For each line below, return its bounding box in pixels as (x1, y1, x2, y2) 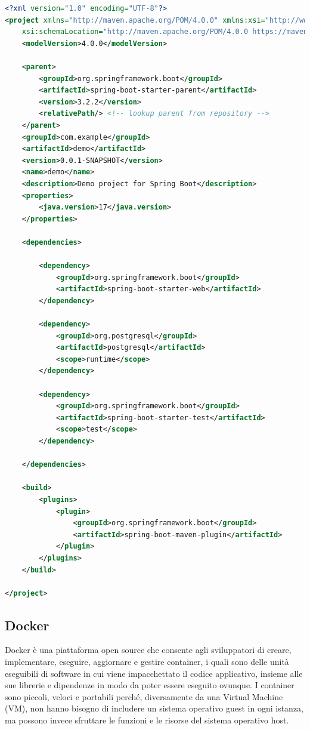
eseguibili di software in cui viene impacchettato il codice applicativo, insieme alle (5, 667, 303, 679)
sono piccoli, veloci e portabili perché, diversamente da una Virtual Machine (5, 690, 283, 703)
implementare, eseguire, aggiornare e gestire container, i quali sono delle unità (5, 655, 289, 668)
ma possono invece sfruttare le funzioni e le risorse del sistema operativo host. (5, 714, 289, 726)
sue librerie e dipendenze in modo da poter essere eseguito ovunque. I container (5, 679, 294, 691)
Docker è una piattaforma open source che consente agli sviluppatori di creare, (5, 643, 292, 656)
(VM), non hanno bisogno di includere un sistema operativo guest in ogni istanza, (5, 702, 304, 714)
